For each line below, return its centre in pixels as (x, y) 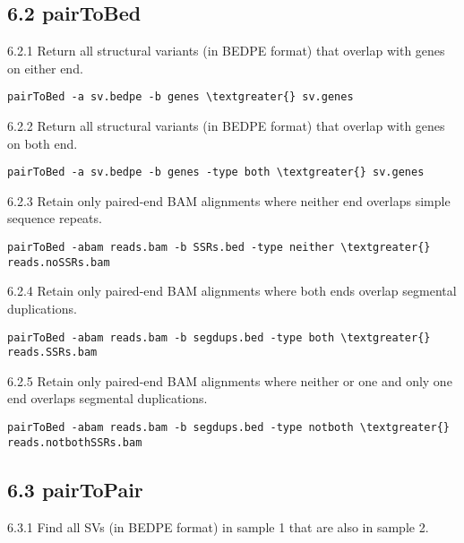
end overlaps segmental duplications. (107, 398)
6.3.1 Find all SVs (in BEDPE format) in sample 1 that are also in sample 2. (218, 526)
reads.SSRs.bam (52, 353)
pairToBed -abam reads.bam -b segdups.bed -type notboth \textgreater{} (228, 428)
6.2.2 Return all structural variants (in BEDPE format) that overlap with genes (226, 126)
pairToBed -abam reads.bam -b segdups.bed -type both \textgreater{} (219, 337)
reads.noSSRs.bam (59, 262)
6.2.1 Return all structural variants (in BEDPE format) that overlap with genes (226, 51)
